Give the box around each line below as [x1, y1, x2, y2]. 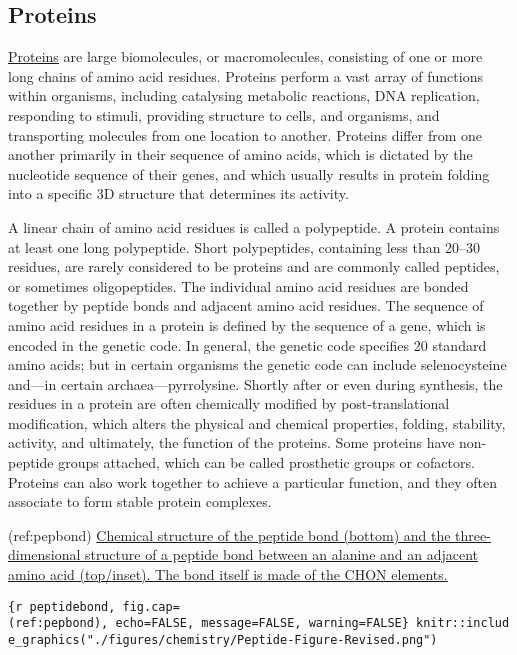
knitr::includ [416, 616, 510, 631]
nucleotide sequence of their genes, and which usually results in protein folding [8, 163, 490, 184]
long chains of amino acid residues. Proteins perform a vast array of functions [8, 65, 483, 86]
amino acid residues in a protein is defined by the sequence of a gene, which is [8, 314, 486, 335]
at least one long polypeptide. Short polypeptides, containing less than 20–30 [8, 236, 481, 257]
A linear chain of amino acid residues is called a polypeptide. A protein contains [8, 216, 500, 237]
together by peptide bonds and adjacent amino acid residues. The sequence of [8, 295, 484, 316]
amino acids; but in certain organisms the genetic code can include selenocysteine [8, 354, 507, 375]
